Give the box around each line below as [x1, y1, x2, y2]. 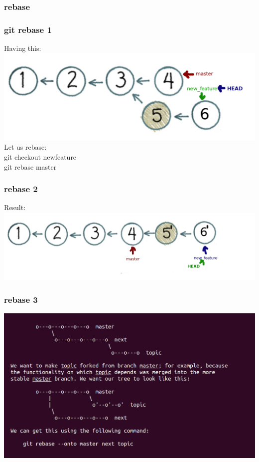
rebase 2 [4, 183, 38, 195]
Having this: [4, 43, 41, 53]
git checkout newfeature [4, 152, 77, 162]
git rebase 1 [4, 23, 52, 35]
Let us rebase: [4, 142, 47, 152]
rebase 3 [4, 293, 38, 305]
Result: [4, 202, 26, 213]
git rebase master [4, 161, 57, 172]
